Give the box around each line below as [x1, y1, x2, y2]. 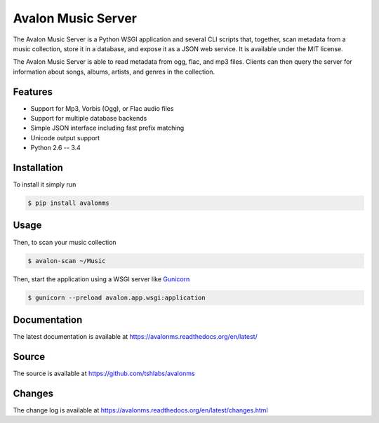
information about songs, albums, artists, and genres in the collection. [13, 67, 215, 76]
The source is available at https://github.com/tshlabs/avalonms [13, 369, 196, 377]
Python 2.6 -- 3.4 [30, 144, 81, 152]
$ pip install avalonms [27, 199, 110, 207]
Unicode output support [30, 133, 100, 142]
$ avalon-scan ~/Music [27, 257, 106, 264]
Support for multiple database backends [30, 114, 147, 123]
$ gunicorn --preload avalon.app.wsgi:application [27, 293, 206, 302]
